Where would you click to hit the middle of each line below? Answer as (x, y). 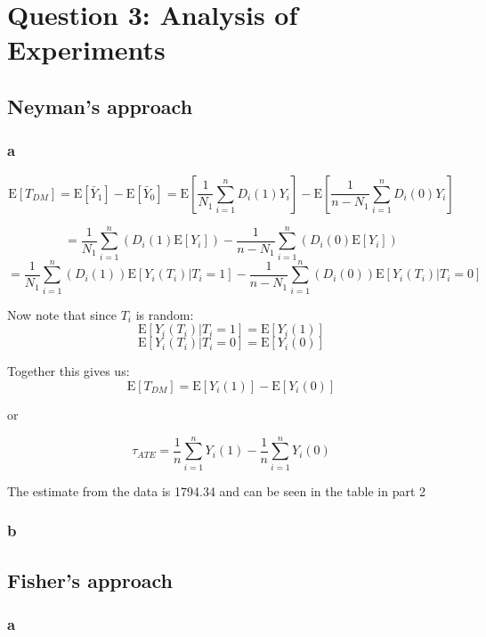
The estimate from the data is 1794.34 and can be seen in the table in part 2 (217, 490)
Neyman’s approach (100, 106)
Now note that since (62, 314)
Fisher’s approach (90, 580)
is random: (165, 314)
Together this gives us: (69, 371)
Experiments (86, 49)
